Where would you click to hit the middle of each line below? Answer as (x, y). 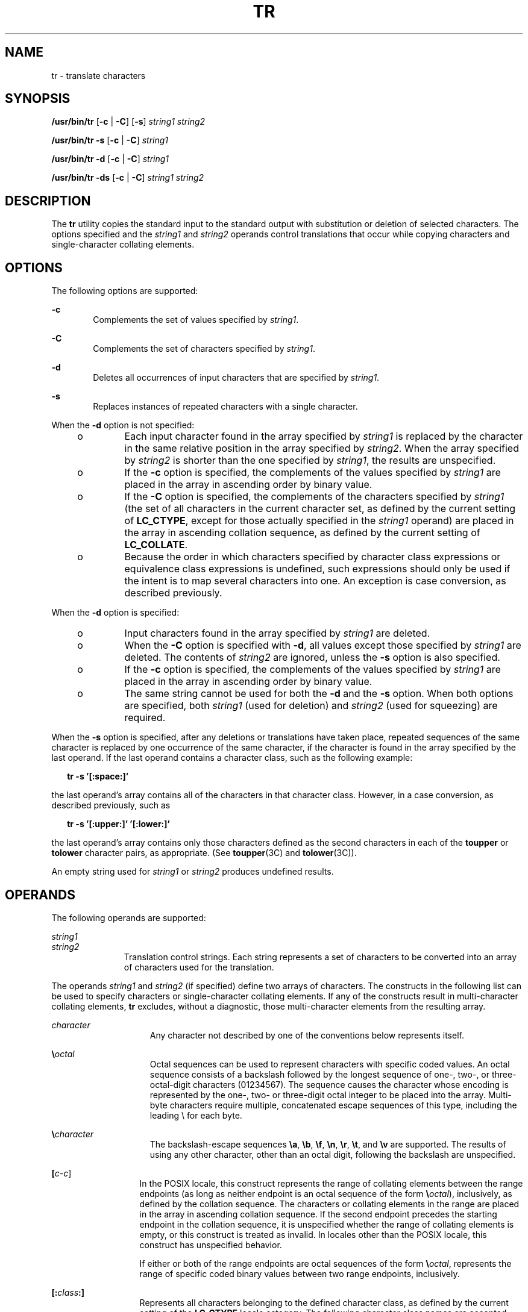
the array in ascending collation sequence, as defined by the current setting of (302, 533)
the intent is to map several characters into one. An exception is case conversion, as (315, 581)
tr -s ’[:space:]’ (98, 776)
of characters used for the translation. (199, 967)
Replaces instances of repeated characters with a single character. (225, 407)
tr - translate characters (99, 75)
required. (145, 718)
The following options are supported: (125, 291)
